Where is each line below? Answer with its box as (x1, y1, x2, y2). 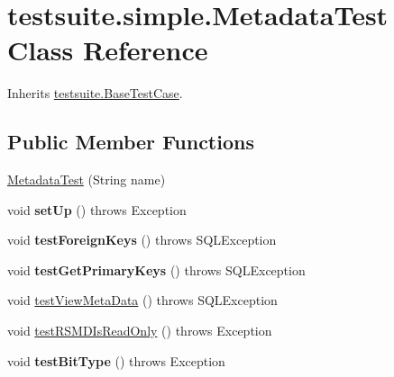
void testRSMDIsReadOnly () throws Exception (7, 321, 272, 340)
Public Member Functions (7, 128, 254, 156)
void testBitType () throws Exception (7, 351, 225, 370)
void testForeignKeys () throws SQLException (7, 230, 277, 249)
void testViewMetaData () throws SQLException (7, 291, 278, 310)
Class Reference (7, 31, 208, 68)
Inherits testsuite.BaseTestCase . (7, 84, 183, 103)
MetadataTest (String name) (7, 170, 166, 189)
